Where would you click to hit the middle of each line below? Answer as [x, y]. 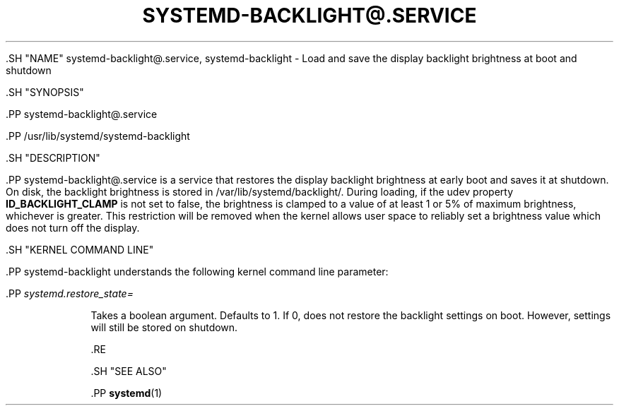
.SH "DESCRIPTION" [53, 157]
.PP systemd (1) [126, 393]
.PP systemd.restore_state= [70, 293]
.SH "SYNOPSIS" [45, 92]
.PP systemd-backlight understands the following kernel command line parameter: [197, 271]
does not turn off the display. [73, 227]
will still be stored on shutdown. [164, 327]
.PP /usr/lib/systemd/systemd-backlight [98, 136]
